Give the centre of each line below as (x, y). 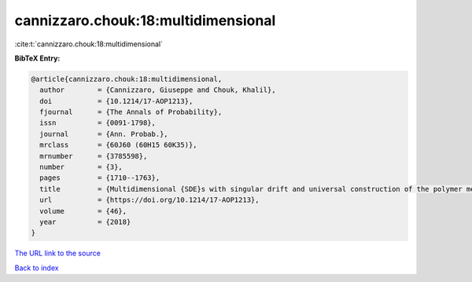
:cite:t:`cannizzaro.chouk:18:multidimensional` (88, 44)
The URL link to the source (58, 253)
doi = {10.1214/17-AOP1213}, (116, 101)
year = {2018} (85, 222)
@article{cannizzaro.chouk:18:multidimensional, (127, 79)
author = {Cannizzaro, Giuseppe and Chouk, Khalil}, (158, 90)
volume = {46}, (83, 211)
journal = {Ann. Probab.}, (104, 134)
